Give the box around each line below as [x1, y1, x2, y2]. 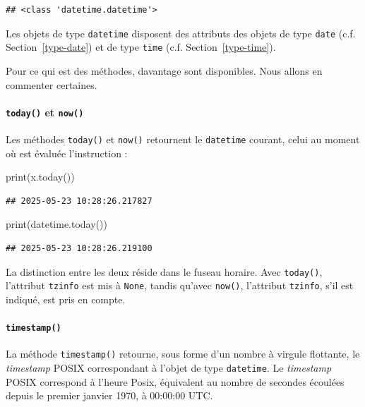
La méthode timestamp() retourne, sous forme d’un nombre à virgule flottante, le [6, 346, 360, 361]
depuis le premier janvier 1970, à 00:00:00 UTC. [6, 388, 213, 403]
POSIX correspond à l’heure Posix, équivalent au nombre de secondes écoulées [6, 374, 345, 389]
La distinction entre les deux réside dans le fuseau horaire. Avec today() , [6, 264, 323, 279]
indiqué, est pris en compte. [6, 291, 126, 306]
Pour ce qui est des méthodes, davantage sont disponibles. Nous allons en [6, 63, 323, 78]
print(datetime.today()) [6, 217, 107, 231]
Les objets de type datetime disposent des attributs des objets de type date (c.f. [6, 25, 356, 40]
